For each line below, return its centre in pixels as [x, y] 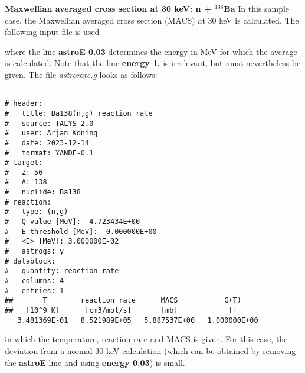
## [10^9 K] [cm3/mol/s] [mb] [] [121, 310]
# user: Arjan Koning [51, 133]
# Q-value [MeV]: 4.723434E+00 [73, 222]
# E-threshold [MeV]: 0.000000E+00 [81, 231]
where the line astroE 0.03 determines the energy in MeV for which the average [151, 51]
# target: [24, 163]
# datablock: [30, 261]
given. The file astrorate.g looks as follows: [81, 74]
